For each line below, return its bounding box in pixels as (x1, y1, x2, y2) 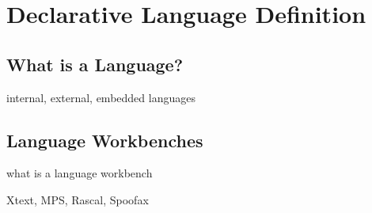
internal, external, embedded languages (6, 89, 195, 105)
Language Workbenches (6, 127, 203, 152)
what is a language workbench (6, 165, 153, 181)
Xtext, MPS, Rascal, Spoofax (6, 191, 149, 207)
